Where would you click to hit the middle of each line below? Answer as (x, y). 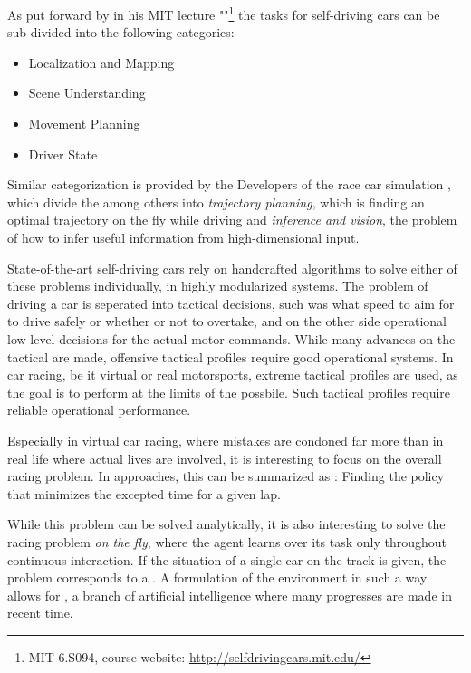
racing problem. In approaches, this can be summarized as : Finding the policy (226, 476)
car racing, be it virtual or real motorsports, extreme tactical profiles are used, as (233, 375)
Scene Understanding (87, 93)
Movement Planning (84, 124)
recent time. (40, 613)
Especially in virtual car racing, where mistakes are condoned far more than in (226, 440)
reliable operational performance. (99, 410)
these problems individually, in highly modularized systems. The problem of (218, 286)
